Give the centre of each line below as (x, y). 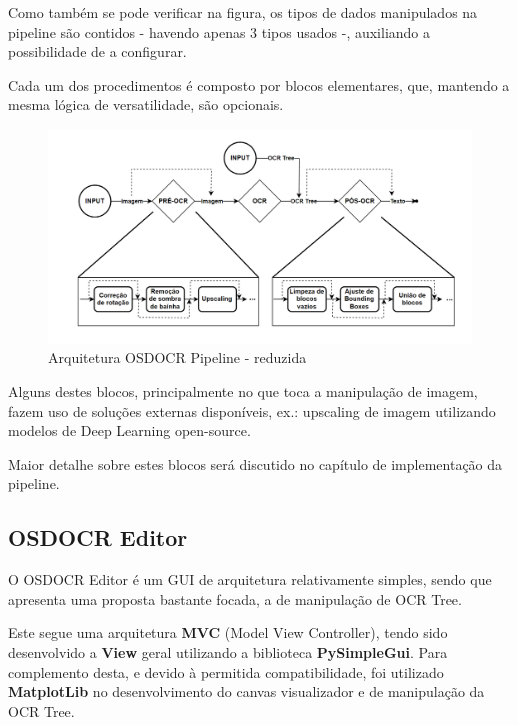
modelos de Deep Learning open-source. (129, 430)
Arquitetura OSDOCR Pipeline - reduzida (177, 357)
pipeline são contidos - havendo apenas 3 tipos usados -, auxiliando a (219, 31)
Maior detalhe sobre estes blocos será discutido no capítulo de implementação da (255, 463)
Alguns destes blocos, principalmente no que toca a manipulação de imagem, (243, 391)
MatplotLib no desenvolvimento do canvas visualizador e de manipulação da (246, 691)
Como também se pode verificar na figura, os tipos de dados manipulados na (243, 12)
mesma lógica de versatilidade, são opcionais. (146, 104)
